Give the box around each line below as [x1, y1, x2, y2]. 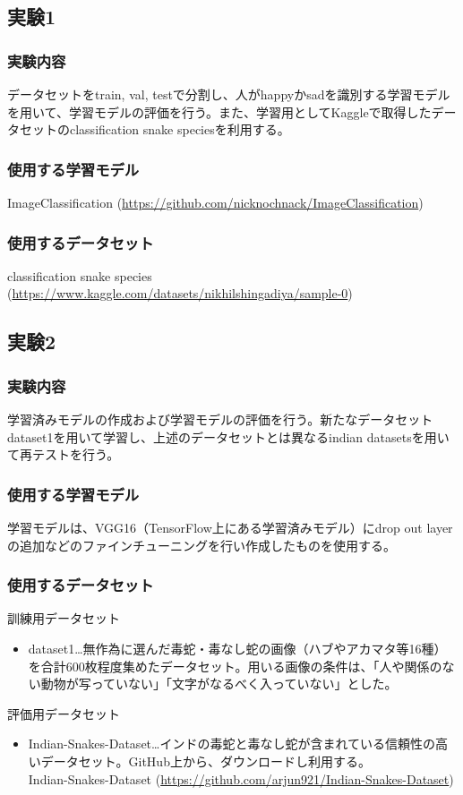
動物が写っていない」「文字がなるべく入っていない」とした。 [40, 674, 398, 693]
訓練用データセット [7, 609, 120, 628]
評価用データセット [7, 704, 120, 722]
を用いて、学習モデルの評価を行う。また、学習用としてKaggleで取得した [7, 102, 432, 121]
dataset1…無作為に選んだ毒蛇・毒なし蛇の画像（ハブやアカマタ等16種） [28, 639, 447, 657]
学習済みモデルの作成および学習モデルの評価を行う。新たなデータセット [7, 410, 433, 428]
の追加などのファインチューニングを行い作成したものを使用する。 [7, 535, 396, 554]
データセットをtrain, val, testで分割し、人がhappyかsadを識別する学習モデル [7, 85, 450, 103]
